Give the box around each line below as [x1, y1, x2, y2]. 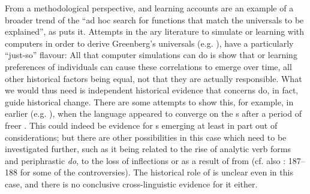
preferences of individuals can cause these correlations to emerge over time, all [5, 60, 292, 72]
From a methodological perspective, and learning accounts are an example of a [5, 2, 294, 14]
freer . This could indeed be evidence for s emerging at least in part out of [5, 119, 278, 131]
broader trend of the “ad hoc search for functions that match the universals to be [5, 13, 304, 26]
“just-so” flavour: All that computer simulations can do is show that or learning [5, 48, 297, 61]
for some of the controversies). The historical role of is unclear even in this [20, 166, 293, 178]
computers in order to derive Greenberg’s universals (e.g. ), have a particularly [5, 37, 294, 49]
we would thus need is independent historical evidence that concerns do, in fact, [5, 84, 299, 96]
